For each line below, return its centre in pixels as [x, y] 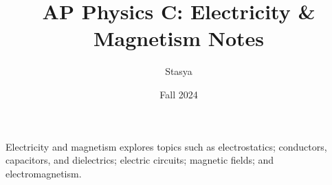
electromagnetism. [44, 173]
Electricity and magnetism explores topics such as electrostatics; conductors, [166, 146]
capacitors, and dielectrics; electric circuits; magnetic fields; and [140, 160]
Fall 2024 [179, 94]
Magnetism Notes [179, 38]
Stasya [179, 71]
